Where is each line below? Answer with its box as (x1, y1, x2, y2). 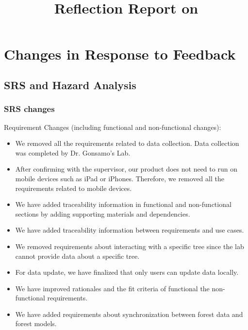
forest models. (15, 318, 57, 329)
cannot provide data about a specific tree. (15, 251, 140, 261)
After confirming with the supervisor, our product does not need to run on (15, 164, 237, 174)
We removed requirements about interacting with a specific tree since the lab (15, 241, 244, 251)
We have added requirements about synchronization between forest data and (15, 309, 243, 319)
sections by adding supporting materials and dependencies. (15, 208, 190, 219)
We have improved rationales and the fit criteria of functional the (15, 283, 210, 293)
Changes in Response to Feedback (4, 44, 236, 64)
